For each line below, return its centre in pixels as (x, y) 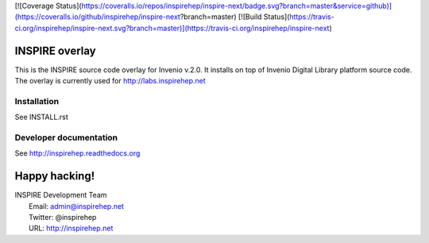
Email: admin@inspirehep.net (77, 206)
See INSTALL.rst (42, 117)
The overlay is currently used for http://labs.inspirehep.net (110, 81)
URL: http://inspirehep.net (71, 228)
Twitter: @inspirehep (63, 218)
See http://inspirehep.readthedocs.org (77, 153)
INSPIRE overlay (55, 50)
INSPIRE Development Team (61, 195)
